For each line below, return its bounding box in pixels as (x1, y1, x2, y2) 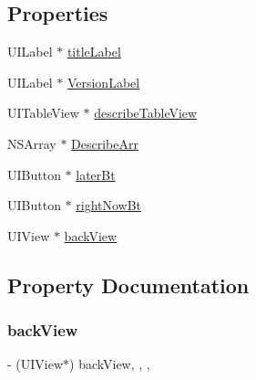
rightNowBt (76, 195, 142, 215)
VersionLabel (67, 72, 140, 91)
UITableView (7, 103, 79, 122)
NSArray (7, 133, 56, 153)
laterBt (76, 164, 116, 184)
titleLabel (67, 42, 121, 61)
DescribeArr (71, 133, 138, 153)
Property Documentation (7, 270, 250, 299)
